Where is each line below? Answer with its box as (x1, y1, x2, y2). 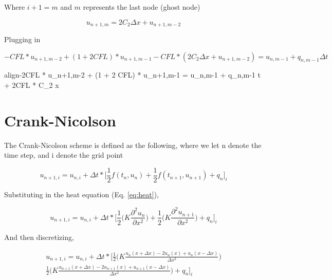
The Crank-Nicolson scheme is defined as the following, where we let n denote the (4, 139, 262, 150)
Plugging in (4, 34, 41, 45)
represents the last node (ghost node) (83, 2, 200, 12)
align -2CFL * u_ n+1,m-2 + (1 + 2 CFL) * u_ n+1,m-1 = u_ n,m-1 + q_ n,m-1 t (4, 69, 261, 80)
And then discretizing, (4, 231, 74, 242)
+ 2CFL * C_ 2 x (4, 80, 59, 90)
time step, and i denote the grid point (4, 150, 123, 160)
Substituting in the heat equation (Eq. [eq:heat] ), (4, 189, 159, 199)
